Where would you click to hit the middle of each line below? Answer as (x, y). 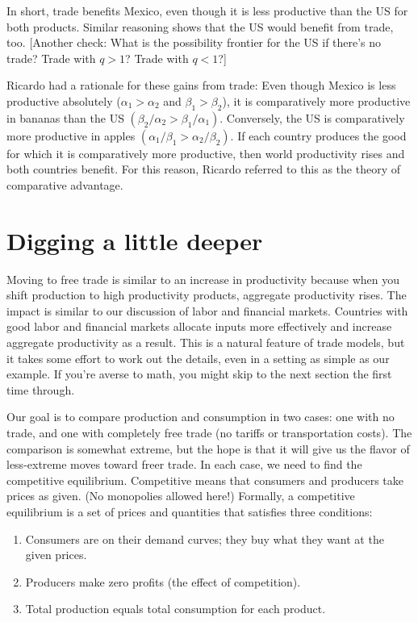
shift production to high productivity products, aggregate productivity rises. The (207, 295)
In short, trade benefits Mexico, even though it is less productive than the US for (207, 10)
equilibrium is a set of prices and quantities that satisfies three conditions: (190, 511)
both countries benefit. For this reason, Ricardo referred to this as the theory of (203, 169)
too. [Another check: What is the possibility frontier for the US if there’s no (194, 42)
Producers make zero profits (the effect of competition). (163, 581)
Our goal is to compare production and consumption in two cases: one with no (201, 417)
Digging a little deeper (135, 240)
